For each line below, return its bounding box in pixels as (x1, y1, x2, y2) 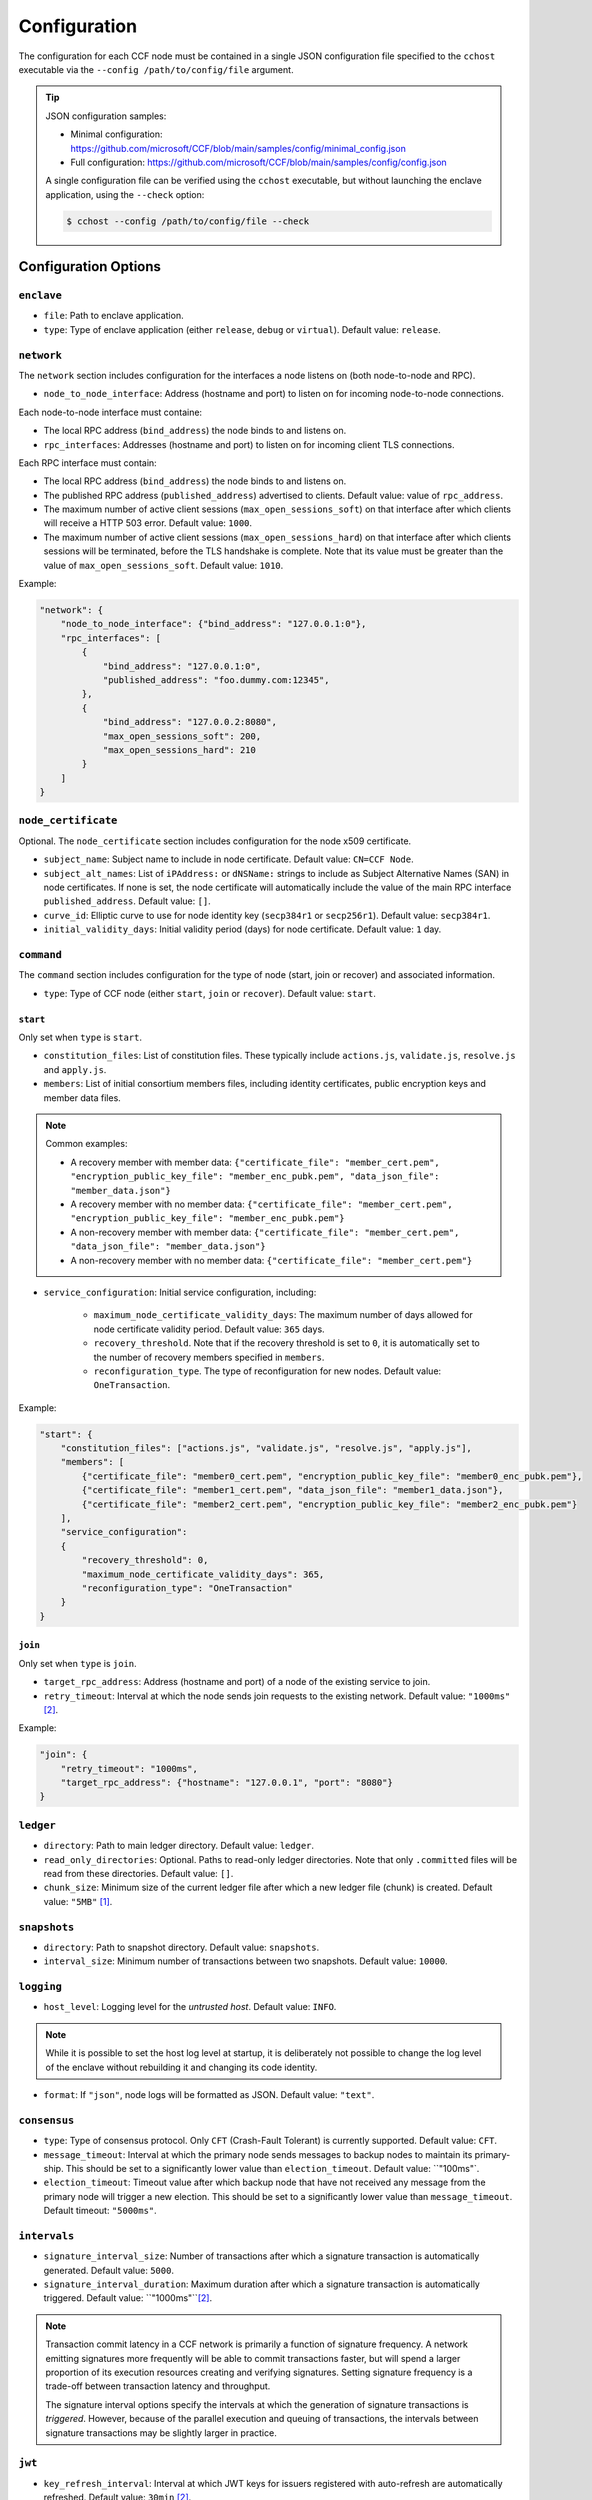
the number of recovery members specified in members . (93, 1351, 325, 1363)
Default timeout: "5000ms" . (43, 2205, 157, 2217)
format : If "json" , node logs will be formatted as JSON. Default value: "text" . (43, 2088, 375, 2100)
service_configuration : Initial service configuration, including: (43, 1286, 317, 1298)
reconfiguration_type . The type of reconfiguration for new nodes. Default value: (93, 1365, 442, 1377)
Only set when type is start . (18, 1031, 142, 1044)
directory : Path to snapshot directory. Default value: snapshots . (43, 1941, 320, 1953)
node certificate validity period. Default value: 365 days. (93, 1323, 325, 1335)
